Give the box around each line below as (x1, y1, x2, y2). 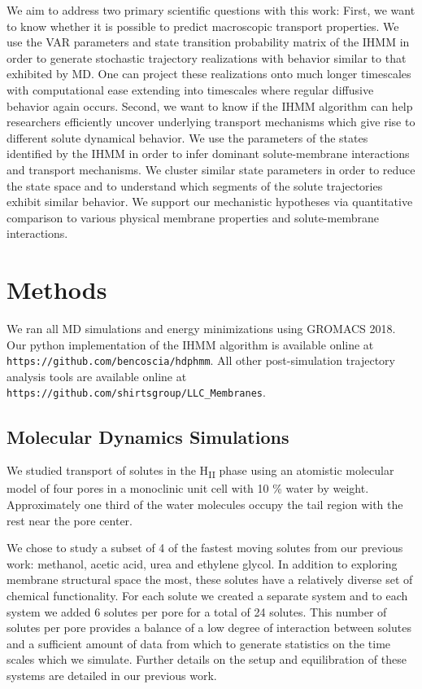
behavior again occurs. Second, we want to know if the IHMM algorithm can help (7, 97, 413, 114)
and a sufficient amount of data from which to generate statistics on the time (7, 634, 391, 652)
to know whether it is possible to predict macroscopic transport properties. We (7, 17, 399, 34)
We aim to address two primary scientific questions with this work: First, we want (7, 2, 415, 18)
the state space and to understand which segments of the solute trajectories (7, 177, 383, 194)
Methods (7, 273, 107, 306)
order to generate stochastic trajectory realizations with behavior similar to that (7, 49, 407, 66)
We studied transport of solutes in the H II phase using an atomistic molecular (7, 462, 394, 481)
